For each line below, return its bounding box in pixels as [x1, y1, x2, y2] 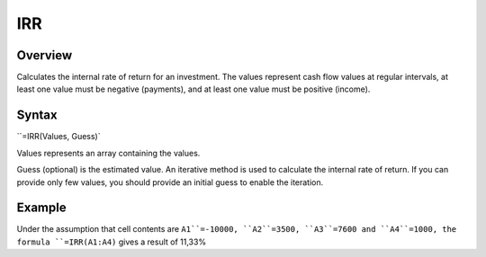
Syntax [16, 108, 58, 123]
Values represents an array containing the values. [16, 147, 201, 158]
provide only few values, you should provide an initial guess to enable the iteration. [16, 176, 324, 188]
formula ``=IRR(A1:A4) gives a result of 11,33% [16, 236, 207, 247]
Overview [16, 48, 73, 63]
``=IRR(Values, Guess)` [16, 131, 101, 142]
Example [16, 200, 67, 216]
